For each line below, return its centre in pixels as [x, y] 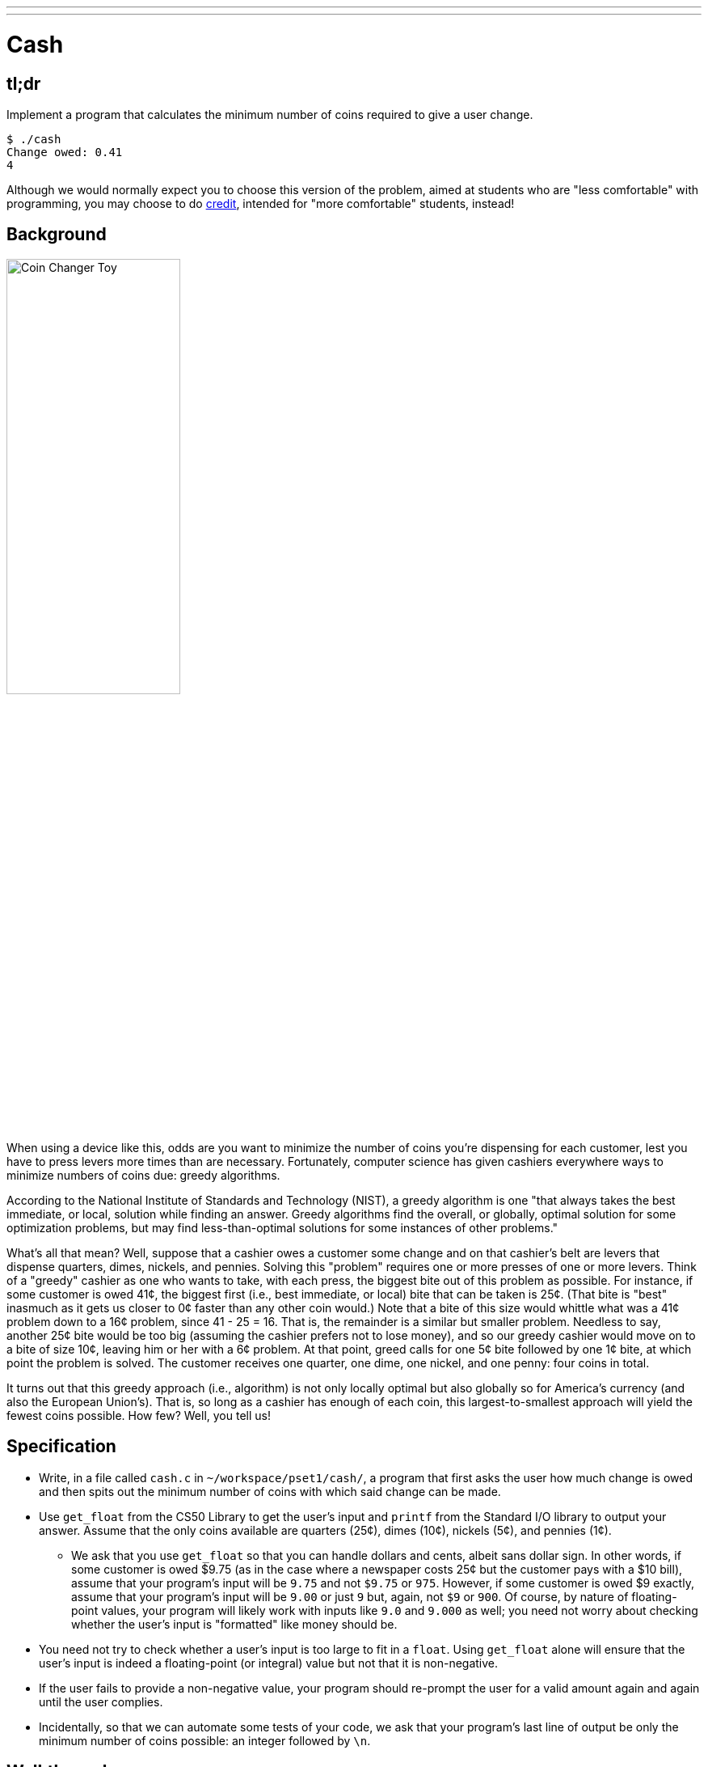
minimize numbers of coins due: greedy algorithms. [143, 1175]
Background [57, 235]
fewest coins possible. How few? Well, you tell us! [139, 1415]
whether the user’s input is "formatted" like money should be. [234, 1624]
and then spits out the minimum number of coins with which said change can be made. [270, 1491]
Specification [61, 1447]
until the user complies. [101, 1701]
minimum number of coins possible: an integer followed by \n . [205, 1740]
